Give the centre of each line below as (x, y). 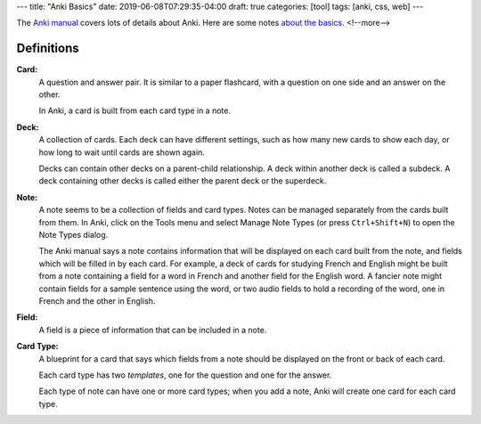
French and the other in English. (97, 301)
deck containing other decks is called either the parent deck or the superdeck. (183, 181)
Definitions (48, 49)
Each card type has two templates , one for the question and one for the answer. (185, 375)
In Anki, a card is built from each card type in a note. (135, 110)
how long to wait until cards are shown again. (122, 152)
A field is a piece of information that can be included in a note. (153, 330)
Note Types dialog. (73, 234)
